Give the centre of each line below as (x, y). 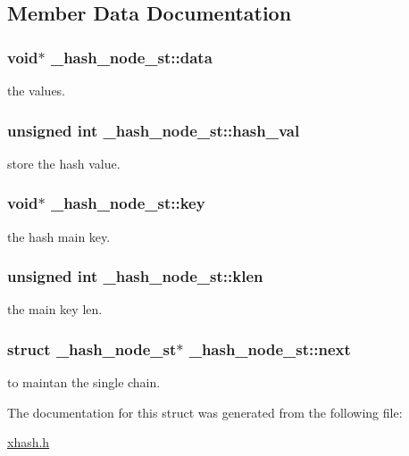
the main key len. (55, 309)
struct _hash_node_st (92, 348)
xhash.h (29, 442)
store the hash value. (64, 163)
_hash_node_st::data (131, 57)
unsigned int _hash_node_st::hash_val (154, 130)
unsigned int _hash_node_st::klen (135, 276)
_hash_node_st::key (128, 203)
